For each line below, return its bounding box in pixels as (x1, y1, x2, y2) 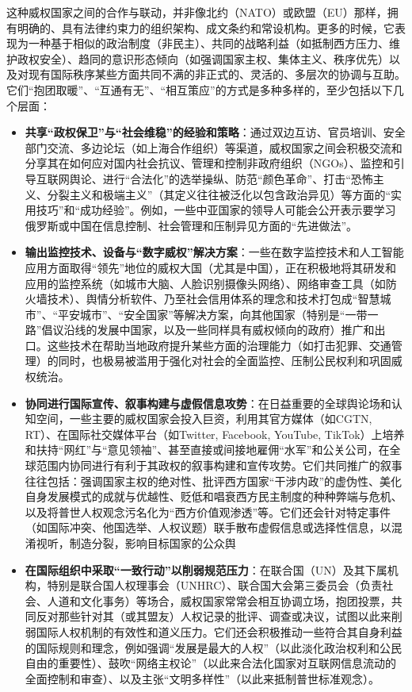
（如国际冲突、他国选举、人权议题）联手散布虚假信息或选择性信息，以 (25, 519, 391, 536)
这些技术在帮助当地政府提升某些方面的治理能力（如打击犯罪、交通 (47, 336, 391, 353)
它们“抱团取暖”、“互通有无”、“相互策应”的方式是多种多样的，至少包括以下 (6, 81, 393, 98)
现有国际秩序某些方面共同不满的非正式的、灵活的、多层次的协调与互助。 (28, 66, 406, 83)
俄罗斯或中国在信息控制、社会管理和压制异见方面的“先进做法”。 (25, 217, 358, 233)
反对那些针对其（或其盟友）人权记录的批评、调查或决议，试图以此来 (36, 608, 391, 625)
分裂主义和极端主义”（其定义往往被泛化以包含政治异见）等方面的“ (47, 186, 391, 202)
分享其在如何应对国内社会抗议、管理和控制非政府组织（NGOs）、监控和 (25, 155, 394, 171)
